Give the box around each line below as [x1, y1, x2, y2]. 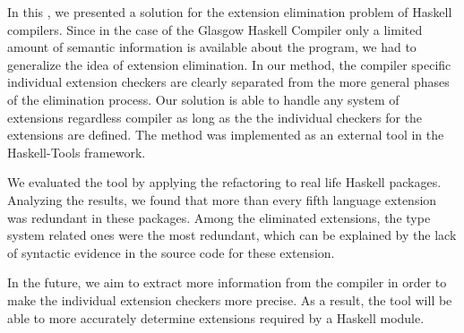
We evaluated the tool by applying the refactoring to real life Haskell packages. [7, 173, 442, 192]
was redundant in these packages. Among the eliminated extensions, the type [7, 208, 431, 226]
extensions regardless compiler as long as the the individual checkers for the [7, 107, 423, 126]
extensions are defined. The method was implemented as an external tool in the [7, 125, 444, 144]
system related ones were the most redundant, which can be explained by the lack [7, 226, 457, 244]
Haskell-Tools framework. [7, 142, 146, 161]
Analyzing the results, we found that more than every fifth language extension [7, 190, 437, 209]
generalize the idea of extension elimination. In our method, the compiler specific [7, 55, 451, 73]
